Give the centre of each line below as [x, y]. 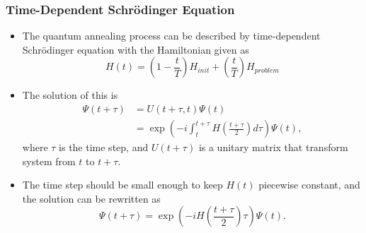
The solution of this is [70, 95]
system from [49, 161]
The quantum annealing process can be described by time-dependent [171, 36]
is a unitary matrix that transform [273, 147]
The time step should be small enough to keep [122, 185]
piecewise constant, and [309, 185]
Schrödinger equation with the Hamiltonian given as [136, 49]
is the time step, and [104, 147]
